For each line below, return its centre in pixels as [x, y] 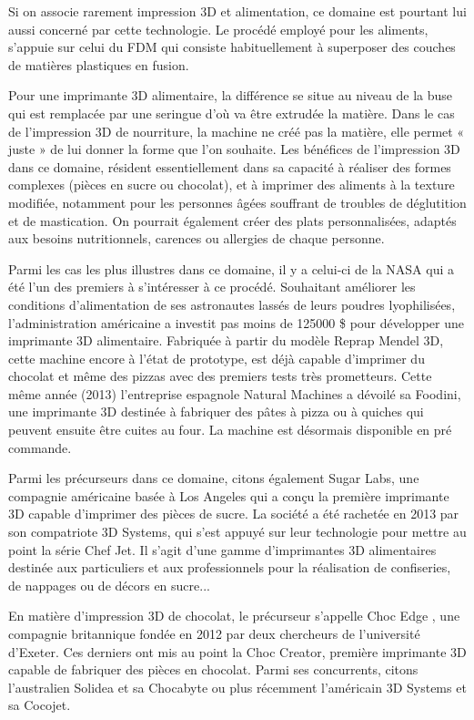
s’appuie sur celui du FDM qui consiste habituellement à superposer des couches [232, 47]
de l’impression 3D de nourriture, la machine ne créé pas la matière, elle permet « [237, 131]
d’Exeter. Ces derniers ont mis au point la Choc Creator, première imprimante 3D [237, 651]
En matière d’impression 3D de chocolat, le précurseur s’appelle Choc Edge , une [234, 616]
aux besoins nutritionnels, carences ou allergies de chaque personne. [197, 238]
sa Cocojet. [40, 705]
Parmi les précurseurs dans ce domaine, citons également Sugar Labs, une [214, 478]
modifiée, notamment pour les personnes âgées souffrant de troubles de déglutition [237, 202]
